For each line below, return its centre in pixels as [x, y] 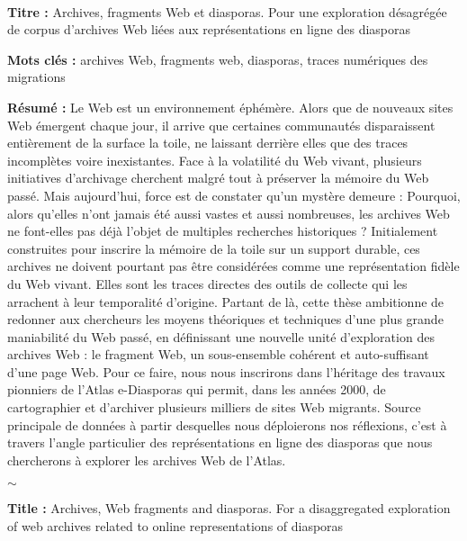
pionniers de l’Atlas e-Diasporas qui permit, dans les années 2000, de [197, 389]
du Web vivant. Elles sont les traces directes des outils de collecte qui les [207, 283]
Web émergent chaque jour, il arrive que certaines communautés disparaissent [221, 125]
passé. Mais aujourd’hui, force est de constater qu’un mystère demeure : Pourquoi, [234, 195]
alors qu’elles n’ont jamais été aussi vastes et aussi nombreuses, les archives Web [229, 213]
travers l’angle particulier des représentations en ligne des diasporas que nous [220, 442]
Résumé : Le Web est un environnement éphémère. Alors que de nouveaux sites [230, 107]
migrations [36, 77]
